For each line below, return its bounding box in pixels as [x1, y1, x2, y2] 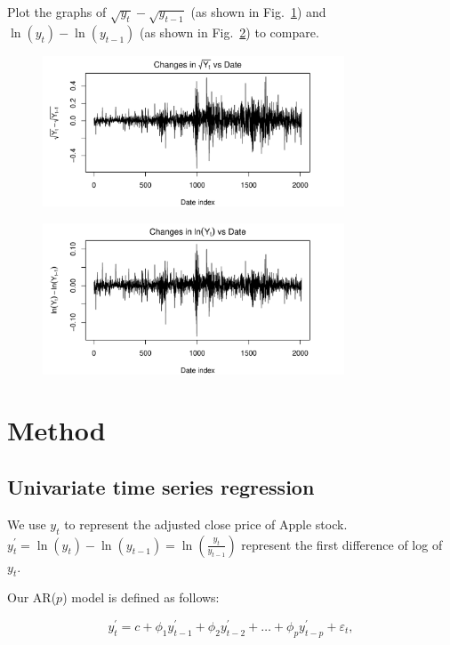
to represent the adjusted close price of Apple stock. [64, 514, 348, 533]
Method [7, 412, 106, 448]
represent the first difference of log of [241, 535, 443, 553]
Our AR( [7, 588, 57, 607]
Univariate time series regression [7, 472, 315, 500]
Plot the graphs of [7, 3, 107, 20]
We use [7, 514, 46, 533]
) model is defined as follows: [62, 588, 220, 607]
